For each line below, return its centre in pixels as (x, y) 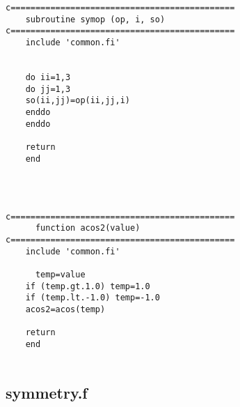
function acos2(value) (88, 228)
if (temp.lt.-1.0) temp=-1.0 (93, 298)
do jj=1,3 (48, 89)
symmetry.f (47, 392)
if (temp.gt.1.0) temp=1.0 (88, 286)
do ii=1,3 (48, 77)
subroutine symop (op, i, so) (95, 19)
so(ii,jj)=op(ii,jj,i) (78, 101)
